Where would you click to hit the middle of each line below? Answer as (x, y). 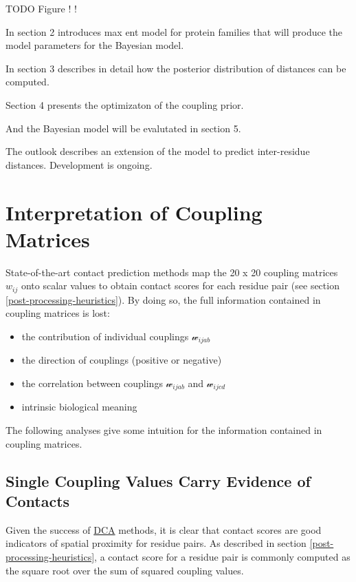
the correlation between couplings (92, 383)
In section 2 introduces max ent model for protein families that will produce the (174, 31)
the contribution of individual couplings (105, 336)
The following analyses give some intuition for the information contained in (164, 429)
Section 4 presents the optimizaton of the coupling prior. (125, 104)
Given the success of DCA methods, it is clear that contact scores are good (164, 529)
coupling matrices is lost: (58, 313)
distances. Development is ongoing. (79, 164)
